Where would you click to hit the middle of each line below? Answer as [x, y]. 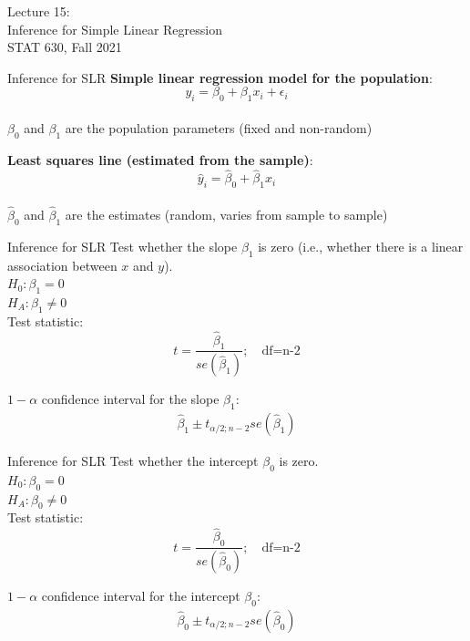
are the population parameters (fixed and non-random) [219, 127]
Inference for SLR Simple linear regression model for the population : [220, 77]
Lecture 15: [39, 11]
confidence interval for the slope [130, 399]
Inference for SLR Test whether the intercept [133, 461]
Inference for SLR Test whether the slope [123, 246]
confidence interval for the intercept [141, 595]
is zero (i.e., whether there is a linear [361, 246]
